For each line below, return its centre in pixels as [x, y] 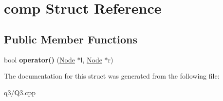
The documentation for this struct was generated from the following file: [112, 76]
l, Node [91, 59]
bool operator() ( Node [39, 59]
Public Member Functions [71, 39]
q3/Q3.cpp [20, 92]
